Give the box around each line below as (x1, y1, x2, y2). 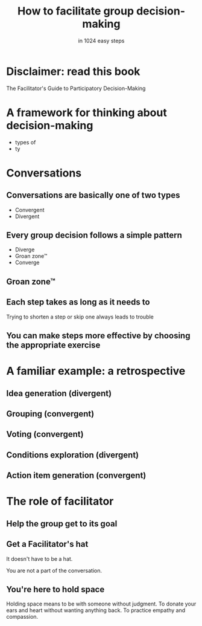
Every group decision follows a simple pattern (6, 230, 183, 240)
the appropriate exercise (6, 340, 101, 350)
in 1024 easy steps (78, 37, 125, 44)
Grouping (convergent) (6, 409, 95, 419)
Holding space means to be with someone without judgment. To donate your (6, 600, 197, 608)
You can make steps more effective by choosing (6, 331, 191, 341)
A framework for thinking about (6, 106, 167, 119)
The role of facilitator (6, 494, 114, 508)
